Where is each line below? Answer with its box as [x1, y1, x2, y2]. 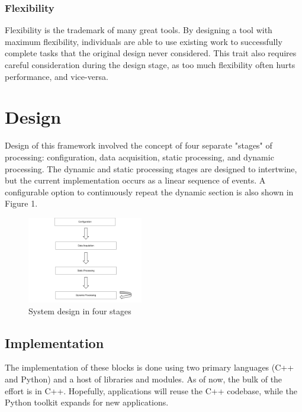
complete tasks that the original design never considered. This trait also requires [5, 47, 297, 59]
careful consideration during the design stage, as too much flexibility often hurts [5, 59, 295, 70]
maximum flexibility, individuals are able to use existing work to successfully [5, 35, 282, 47]
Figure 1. [5, 197, 38, 210]
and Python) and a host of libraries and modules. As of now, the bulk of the [5, 372, 282, 385]
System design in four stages [28, 304, 131, 317]
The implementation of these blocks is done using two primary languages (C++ [5, 361, 294, 374]
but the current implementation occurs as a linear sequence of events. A [5, 174, 266, 186]
